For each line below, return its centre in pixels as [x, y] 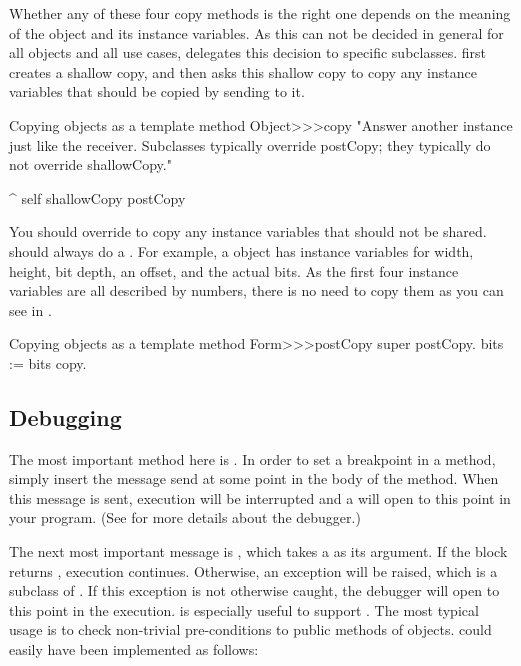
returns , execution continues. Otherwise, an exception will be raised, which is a [253, 570]
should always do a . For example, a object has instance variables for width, [241, 250]
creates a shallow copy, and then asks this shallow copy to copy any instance [243, 71]
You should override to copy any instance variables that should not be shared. [248, 231]
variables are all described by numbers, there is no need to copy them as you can [256, 290]
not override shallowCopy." [90, 164]
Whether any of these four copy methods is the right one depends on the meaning [260, 13]
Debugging [65, 416]
